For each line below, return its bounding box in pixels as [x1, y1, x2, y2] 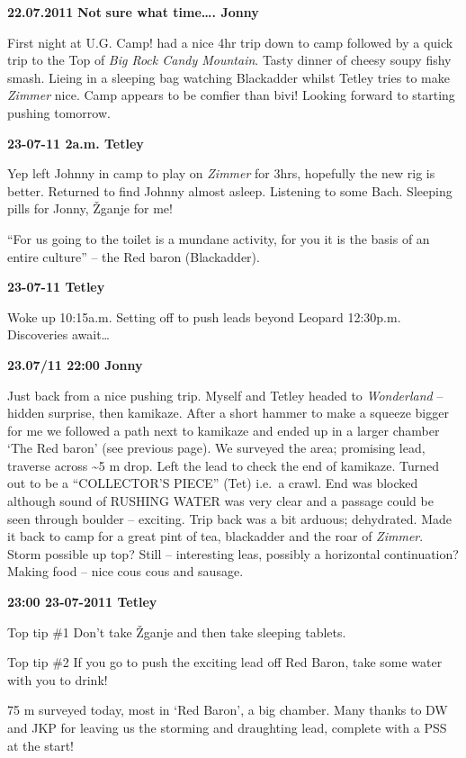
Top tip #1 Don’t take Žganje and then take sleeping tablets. [7, 622, 346, 641]
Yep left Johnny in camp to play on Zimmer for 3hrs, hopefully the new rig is [7, 164, 435, 183]
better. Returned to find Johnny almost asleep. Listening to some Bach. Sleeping [7, 181, 453, 200]
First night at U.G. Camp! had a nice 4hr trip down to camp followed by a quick [7, 32, 453, 51]
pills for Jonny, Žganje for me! [7, 199, 173, 218]
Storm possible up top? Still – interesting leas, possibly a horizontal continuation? [7, 544, 459, 563]
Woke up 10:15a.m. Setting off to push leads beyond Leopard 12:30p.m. [7, 307, 401, 326]
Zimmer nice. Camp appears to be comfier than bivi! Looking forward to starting [7, 86, 455, 104]
